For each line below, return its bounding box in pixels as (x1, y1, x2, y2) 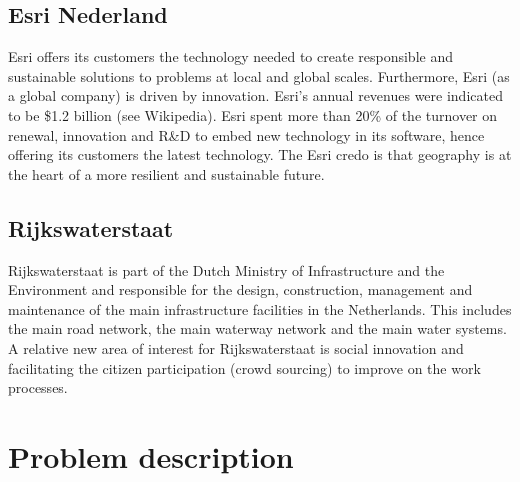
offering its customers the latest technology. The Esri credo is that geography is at (8, 144, 512, 165)
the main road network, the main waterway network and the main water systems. (8, 318, 507, 339)
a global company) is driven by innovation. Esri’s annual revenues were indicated (8, 85, 503, 106)
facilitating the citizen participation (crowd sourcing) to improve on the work (8, 357, 481, 378)
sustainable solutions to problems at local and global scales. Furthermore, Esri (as (8, 65, 510, 86)
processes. (8, 377, 68, 398)
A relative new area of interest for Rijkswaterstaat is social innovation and (8, 337, 464, 358)
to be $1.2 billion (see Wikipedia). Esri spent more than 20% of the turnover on (8, 104, 498, 125)
